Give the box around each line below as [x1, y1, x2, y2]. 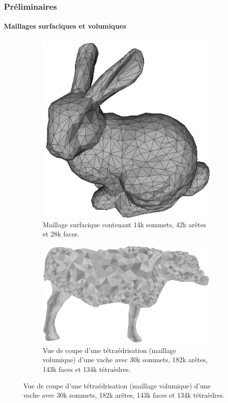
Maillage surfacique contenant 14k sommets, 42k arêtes [43, 219, 206, 229]
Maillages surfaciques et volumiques [4, 21, 126, 31]
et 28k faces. [43, 229, 80, 239]
